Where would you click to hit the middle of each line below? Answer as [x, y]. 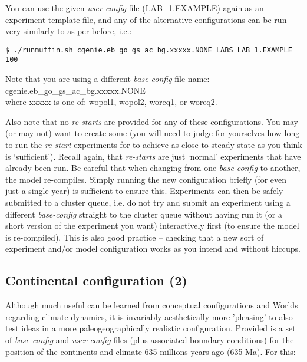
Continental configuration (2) [96, 280]
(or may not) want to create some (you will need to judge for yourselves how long [153, 133]
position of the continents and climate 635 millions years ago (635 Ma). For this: [151, 351]
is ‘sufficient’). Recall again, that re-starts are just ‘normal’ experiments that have [153, 156]
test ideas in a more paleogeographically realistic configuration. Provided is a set [151, 328]
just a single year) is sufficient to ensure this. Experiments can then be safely [144, 191]
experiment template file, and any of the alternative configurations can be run [146, 19]
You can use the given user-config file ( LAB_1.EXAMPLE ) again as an [135, 8]
